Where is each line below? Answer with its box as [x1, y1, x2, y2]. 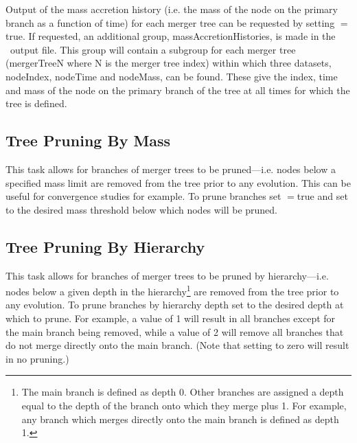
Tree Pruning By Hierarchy [5, 236, 205, 257]
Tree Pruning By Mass [5, 130, 171, 151]
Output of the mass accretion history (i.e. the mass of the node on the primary [5, 2, 338, 16]
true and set [297, 189, 348, 203]
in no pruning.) [5, 351, 69, 365]
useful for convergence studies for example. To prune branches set [5, 189, 281, 203]
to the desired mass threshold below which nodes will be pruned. [5, 202, 278, 216]
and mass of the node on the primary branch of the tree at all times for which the [5, 82, 350, 97]
